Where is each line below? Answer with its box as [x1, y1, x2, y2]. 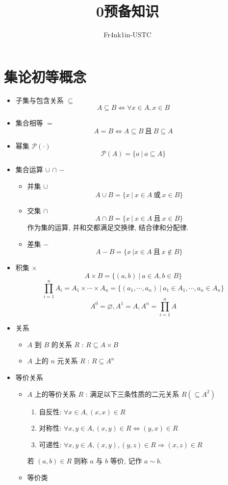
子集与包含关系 [15, 95, 64, 105]
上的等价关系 [34, 388, 76, 399]
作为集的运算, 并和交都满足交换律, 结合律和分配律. [27, 222, 189, 232]
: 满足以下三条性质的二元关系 [85, 388, 179, 399]
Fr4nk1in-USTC [103, 29, 152, 40]
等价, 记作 [110, 456, 142, 466]
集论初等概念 [4, 66, 87, 86]
